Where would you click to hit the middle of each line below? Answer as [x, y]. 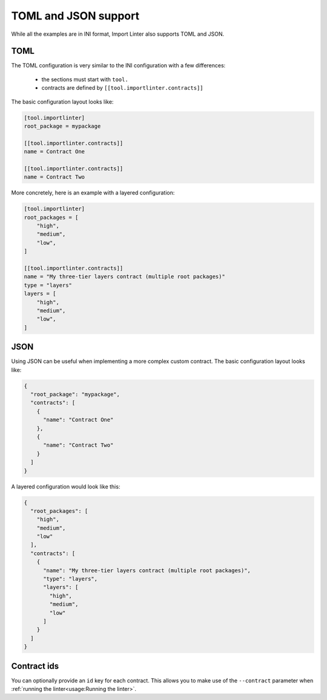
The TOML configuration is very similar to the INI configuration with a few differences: [118, 65]
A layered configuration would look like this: [66, 486]
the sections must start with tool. [85, 79]
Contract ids [35, 666]
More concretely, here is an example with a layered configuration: [93, 193]
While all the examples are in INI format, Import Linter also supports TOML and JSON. [118, 34]
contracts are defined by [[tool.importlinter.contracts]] [122, 88]
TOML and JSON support [75, 16]
